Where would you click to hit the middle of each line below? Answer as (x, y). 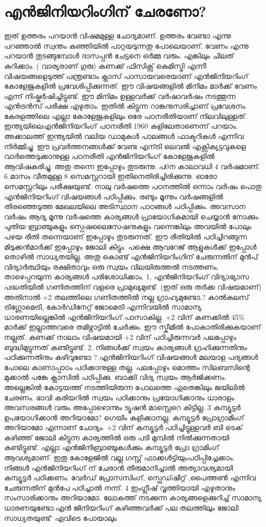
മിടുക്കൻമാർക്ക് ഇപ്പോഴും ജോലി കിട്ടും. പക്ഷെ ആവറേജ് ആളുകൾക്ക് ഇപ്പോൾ (130, 246)
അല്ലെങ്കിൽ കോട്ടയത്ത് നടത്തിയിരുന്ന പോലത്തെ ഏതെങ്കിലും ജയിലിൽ (125, 387)
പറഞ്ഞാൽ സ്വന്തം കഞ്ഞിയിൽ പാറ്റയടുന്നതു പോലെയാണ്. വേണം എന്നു (126, 45)
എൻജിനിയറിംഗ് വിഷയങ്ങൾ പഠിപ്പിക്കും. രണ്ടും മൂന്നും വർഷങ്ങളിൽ (114, 196)
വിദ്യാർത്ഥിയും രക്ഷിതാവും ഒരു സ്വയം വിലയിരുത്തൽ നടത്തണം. (112, 266)
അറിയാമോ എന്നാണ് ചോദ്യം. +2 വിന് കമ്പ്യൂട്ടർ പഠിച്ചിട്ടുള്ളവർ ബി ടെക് (123, 427)
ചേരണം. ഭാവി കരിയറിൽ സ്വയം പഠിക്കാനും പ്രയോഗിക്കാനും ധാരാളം (119, 397)
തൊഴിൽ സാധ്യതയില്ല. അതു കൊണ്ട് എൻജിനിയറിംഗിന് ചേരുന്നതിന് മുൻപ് (131, 257)
